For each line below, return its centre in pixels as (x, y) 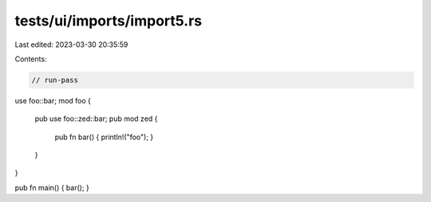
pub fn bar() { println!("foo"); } (104, 137)
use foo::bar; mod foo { (53, 100)
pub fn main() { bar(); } (52, 188)
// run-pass (55, 80)
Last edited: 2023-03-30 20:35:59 (71, 45)
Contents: (31, 59)
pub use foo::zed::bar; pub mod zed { (96, 118)
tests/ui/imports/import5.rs (109, 21)
